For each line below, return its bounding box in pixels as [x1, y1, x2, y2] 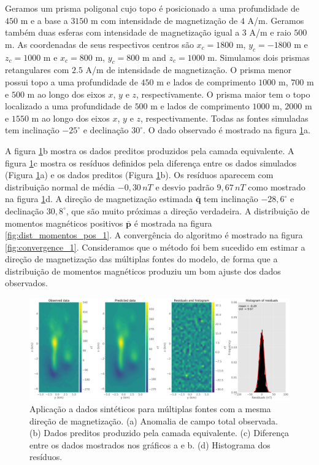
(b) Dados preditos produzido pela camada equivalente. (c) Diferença [29, 426, 290, 439]
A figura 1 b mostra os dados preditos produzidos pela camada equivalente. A [5, 144, 294, 157]
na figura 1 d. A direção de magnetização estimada [5, 192, 193, 205]
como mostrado [248, 180, 306, 193]
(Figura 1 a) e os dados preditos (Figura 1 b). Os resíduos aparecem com [5, 168, 274, 181]
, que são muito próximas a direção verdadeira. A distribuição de [66, 204, 310, 217]
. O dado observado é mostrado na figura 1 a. [143, 123, 310, 136]
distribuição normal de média [5, 180, 115, 193]
